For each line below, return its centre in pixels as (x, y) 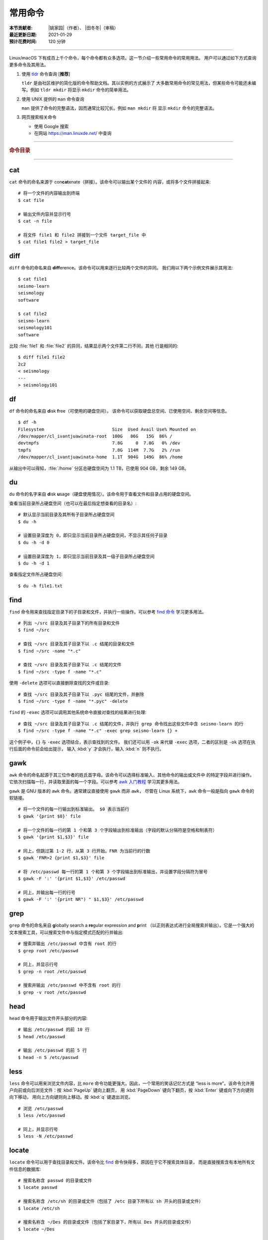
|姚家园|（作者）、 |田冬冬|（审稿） (83, 28)
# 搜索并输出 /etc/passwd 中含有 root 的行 (67, 944)
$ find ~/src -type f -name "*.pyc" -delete (73, 701)
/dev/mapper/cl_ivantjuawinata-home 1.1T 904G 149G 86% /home (100, 457)
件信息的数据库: (25, 1169)
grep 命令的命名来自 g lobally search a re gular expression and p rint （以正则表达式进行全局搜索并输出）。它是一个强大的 (132, 926)
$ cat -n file (35, 221)
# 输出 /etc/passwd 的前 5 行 (52, 1051)
